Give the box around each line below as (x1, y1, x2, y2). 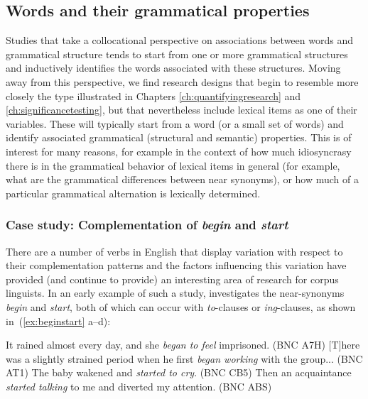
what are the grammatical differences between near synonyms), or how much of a (6, 172, 359, 187)
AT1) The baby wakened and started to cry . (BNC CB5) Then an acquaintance (6, 365, 352, 380)
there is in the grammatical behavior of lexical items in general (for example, (6, 158, 340, 173)
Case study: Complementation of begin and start (6, 216, 288, 234)
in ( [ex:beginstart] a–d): (6, 313, 111, 328)
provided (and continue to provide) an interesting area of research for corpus (6, 271, 339, 286)
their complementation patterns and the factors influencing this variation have (6, 258, 347, 273)
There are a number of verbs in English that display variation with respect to (6, 244, 343, 258)
